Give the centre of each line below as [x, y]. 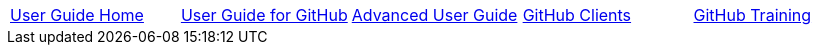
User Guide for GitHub [264, 15]
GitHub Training [752, 15]
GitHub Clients [577, 15]
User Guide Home [77, 15]
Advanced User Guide [434, 15]
